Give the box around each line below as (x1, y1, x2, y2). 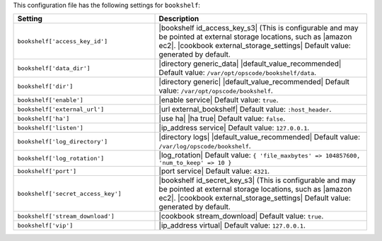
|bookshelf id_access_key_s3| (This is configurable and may (158, 23, 359, 33)
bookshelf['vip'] (17, 221, 74, 229)
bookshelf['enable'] (17, 96, 84, 104)
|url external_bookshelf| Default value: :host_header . (158, 105, 332, 114)
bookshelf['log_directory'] (17, 138, 108, 145)
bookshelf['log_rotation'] (17, 155, 105, 163)
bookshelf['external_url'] (17, 105, 105, 113)
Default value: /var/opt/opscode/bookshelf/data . (158, 68, 317, 78)
